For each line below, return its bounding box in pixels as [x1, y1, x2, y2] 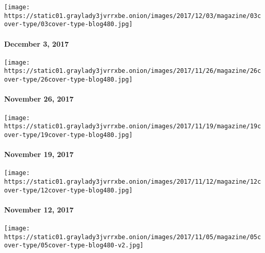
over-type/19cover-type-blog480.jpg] [4, 131, 133, 139]
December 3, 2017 [4, 38, 69, 49]
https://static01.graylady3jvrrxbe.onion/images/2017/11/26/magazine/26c [4, 67, 261, 75]
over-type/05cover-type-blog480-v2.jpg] [4, 242, 144, 249]
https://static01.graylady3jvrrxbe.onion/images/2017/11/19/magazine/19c [4, 123, 261, 130]
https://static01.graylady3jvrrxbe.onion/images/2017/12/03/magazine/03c [4, 12, 261, 20]
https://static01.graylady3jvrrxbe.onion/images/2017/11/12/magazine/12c [4, 178, 261, 185]
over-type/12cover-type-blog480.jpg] [4, 186, 133, 194]
